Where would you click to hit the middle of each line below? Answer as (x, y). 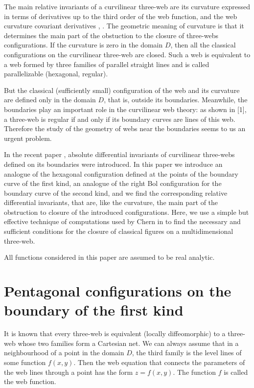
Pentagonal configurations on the (118, 291)
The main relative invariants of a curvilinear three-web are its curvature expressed (127, 6)
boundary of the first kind (94, 310)
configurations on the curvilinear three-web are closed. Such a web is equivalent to (127, 54)
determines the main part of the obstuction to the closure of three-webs (111, 35)
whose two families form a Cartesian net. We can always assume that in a (128, 343)
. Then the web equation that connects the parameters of (159, 362)
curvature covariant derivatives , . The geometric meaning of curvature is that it (124, 26)
